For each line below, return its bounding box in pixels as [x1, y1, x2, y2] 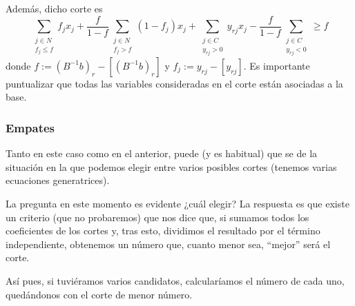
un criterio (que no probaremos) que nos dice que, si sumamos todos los [6, 210, 309, 224]
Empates [6, 119, 55, 136]
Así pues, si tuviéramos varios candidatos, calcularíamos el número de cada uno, [6, 273, 345, 287]
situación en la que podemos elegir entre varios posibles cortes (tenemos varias [6, 159, 337, 174]
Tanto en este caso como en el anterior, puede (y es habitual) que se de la [6, 146, 318, 161]
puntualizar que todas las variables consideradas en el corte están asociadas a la [6, 76, 343, 90]
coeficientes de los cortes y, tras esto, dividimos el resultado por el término [6, 223, 320, 238]
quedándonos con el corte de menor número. [6, 287, 193, 301]
